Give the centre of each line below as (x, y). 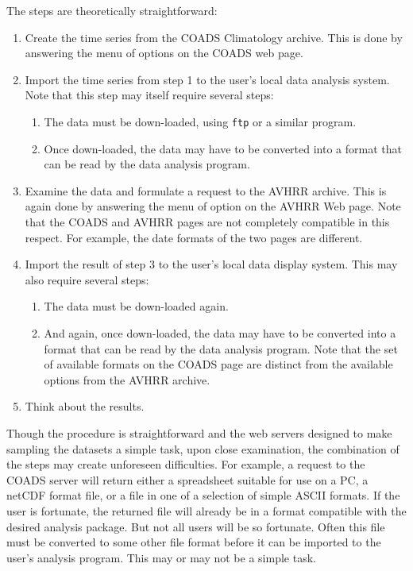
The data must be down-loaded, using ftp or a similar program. (200, 121)
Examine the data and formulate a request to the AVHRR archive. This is (206, 190)
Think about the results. (85, 406)
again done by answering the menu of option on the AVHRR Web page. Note (213, 206)
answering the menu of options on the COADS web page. (164, 53)
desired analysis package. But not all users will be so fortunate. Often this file (196, 526)
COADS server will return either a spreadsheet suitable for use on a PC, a (187, 479)
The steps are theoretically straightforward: (112, 10)
